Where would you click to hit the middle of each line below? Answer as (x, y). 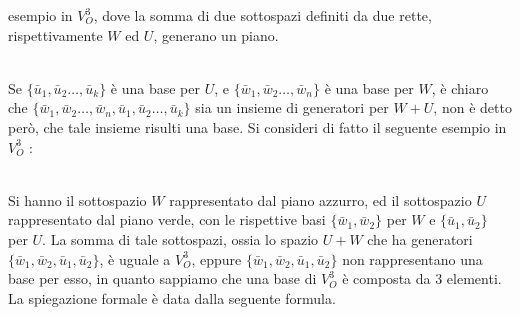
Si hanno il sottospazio (77, 199)
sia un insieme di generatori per (292, 107)
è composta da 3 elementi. (422, 278)
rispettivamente (55, 34)
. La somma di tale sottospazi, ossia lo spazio (180, 238)
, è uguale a (135, 258)
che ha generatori (420, 238)
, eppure (216, 258)
